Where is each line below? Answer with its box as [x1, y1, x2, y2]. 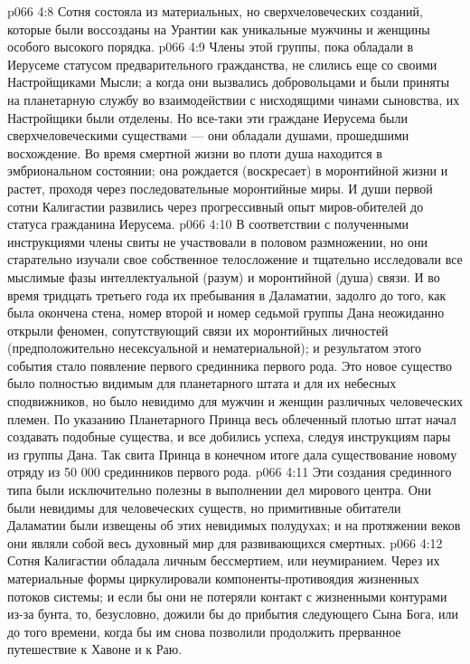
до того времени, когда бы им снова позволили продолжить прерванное [7, 621, 401, 640]
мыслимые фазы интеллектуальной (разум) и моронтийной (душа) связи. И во [7, 267, 440, 286]
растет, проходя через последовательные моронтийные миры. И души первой [7, 178, 433, 197]
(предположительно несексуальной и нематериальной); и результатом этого [7, 338, 422, 357]
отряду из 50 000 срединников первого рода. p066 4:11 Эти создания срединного [7, 462, 452, 481]
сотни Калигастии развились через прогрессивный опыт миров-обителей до [7, 196, 424, 215]
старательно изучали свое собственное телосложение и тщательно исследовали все [7, 250, 463, 269]
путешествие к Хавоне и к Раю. [7, 640, 183, 659]
